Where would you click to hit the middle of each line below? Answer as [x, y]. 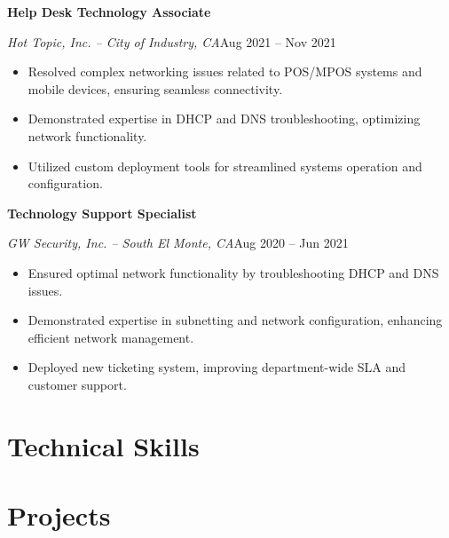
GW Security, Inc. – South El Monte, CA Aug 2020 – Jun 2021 [178, 243]
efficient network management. [111, 337]
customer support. [77, 384]
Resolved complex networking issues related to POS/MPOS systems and [225, 71]
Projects [59, 515]
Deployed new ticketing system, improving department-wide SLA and [217, 367]
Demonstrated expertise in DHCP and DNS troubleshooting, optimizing [224, 119]
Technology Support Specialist [102, 213]
